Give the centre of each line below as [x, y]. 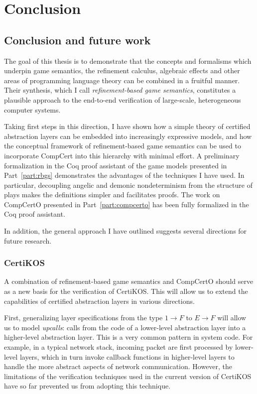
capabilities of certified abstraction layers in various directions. [99, 301]
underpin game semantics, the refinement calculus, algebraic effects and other [122, 70]
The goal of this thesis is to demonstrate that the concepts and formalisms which [128, 61]
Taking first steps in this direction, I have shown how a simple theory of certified [127, 126]
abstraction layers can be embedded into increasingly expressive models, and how [128, 136]
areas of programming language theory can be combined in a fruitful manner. [122, 80]
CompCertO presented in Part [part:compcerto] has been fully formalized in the [127, 204]
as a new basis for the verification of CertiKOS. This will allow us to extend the [126, 291]
